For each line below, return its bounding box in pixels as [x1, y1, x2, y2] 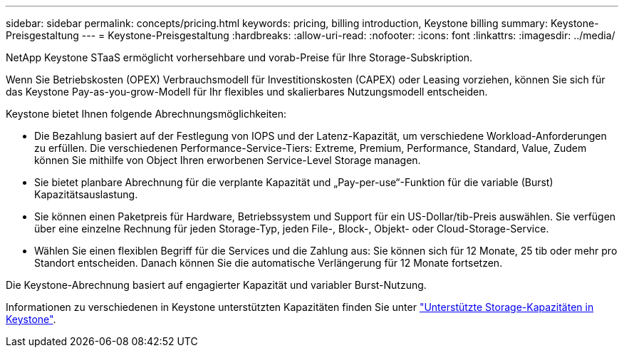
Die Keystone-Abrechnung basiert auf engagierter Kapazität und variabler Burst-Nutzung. [6, 279, 427, 291]
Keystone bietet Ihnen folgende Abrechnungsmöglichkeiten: [6, 108, 287, 120]
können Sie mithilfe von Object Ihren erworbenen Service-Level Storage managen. [34, 154, 421, 166]
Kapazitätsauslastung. [34, 188, 138, 200]
